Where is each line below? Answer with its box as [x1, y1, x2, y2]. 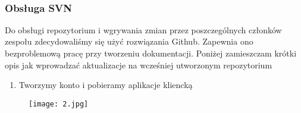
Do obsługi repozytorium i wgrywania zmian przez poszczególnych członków [5, 23, 282, 36]
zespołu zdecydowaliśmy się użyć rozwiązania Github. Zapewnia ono [5, 35, 253, 48]
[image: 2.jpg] [29, 99, 89, 108]
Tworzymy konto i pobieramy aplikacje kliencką [18, 79, 193, 91]
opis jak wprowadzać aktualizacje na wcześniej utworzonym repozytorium [5, 58, 272, 71]
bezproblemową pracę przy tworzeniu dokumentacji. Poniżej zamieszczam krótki [5, 47, 297, 59]
